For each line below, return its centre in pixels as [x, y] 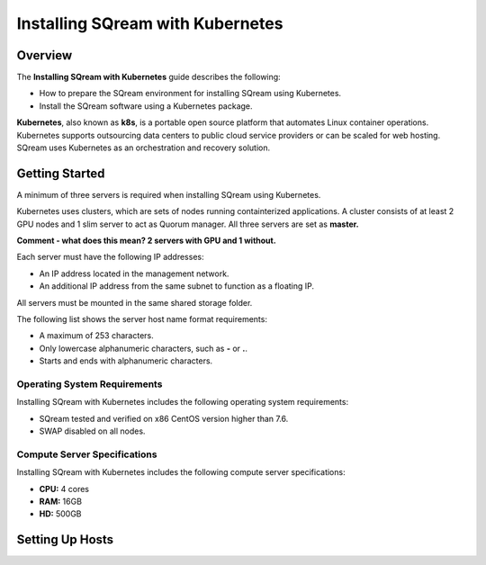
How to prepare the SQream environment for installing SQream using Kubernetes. [190, 94]
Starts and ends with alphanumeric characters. [126, 361]
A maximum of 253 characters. [97, 336]
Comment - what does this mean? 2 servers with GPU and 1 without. [146, 241]
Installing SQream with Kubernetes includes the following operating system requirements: [183, 402]
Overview [45, 55]
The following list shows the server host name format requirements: [142, 319]
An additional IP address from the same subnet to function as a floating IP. [177, 286]
